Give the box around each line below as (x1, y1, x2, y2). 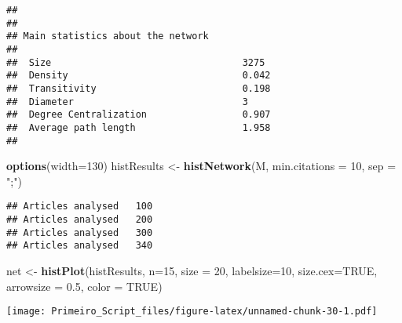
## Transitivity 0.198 (6, 82, 271, 94)
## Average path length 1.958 (6, 122, 271, 133)
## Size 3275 (6, 56, 265, 68)
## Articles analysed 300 (6, 227, 153, 238)
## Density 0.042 (6, 70, 271, 82)
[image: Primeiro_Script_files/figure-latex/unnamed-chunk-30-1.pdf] (6, 306, 378, 318)
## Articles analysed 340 (6, 240, 153, 252)
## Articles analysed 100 (6, 201, 153, 212)
